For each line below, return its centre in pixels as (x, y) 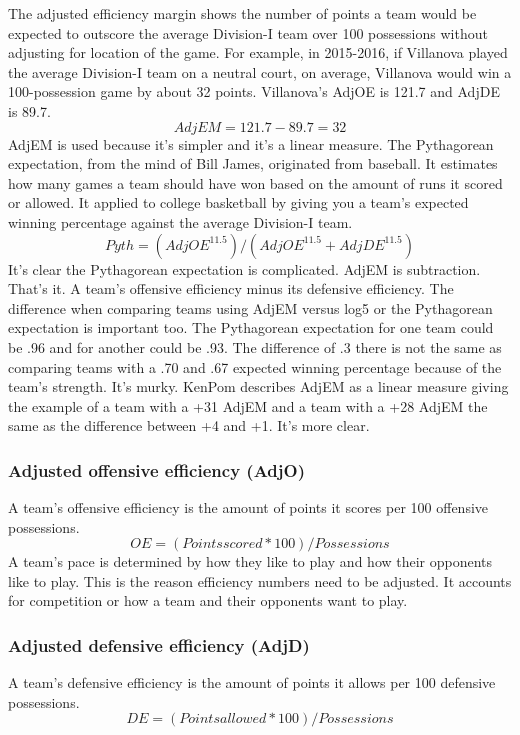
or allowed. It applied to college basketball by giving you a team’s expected (238, 202)
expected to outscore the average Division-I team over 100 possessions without (248, 32)
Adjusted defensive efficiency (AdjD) (159, 644)
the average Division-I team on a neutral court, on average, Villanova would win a (260, 71)
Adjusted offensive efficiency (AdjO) (156, 469)
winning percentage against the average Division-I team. (180, 221)
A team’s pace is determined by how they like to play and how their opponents (250, 561)
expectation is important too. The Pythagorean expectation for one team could (251, 327)
